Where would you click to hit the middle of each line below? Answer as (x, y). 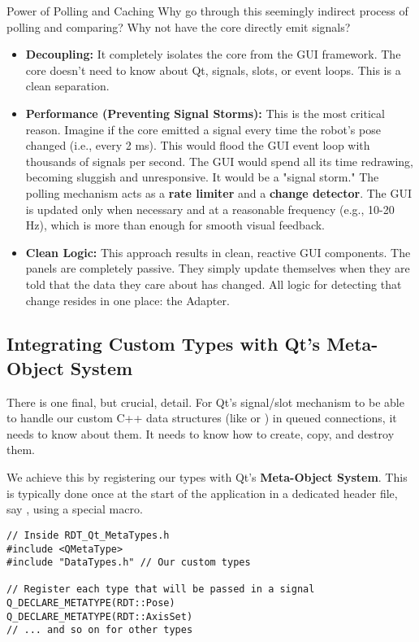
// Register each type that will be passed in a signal (161, 590)
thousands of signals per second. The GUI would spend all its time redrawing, (219, 161)
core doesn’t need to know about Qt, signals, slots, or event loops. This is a (213, 70)
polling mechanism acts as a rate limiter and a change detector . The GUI (219, 192)
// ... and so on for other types (100, 630)
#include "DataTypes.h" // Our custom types (129, 563)
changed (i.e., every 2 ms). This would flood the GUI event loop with (198, 145)
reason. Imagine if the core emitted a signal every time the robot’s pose (203, 129)
